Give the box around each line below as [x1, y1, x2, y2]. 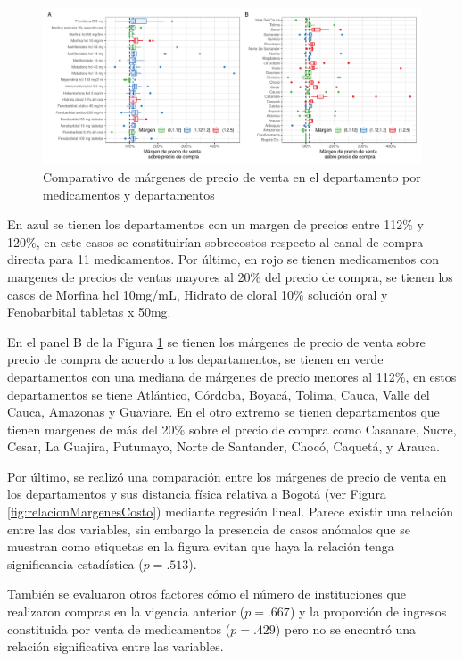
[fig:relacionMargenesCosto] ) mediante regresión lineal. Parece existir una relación [7, 502, 454, 521]
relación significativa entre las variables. [7, 637, 224, 656]
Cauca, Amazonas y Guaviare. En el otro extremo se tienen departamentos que [7, 402, 440, 421]
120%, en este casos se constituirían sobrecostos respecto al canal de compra [7, 232, 424, 251]
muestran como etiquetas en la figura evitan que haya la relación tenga [7, 537, 394, 556]
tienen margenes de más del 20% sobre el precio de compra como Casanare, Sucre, [7, 419, 457, 438]
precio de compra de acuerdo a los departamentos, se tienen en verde [7, 350, 384, 368]
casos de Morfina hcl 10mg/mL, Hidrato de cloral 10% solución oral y [7, 285, 388, 303]
